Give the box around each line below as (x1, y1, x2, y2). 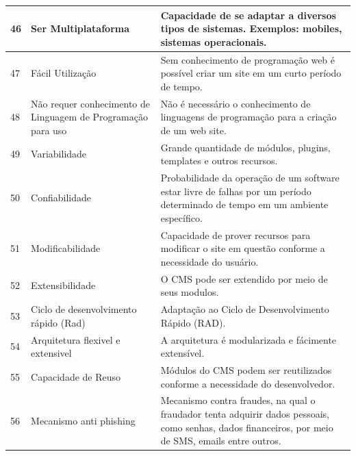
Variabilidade (31, 147, 87, 161)
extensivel (31, 346, 72, 360)
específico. (160, 210, 203, 225)
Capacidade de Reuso (31, 369, 121, 383)
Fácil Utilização (31, 66, 97, 80)
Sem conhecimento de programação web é (160, 52, 335, 66)
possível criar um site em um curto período (160, 66, 342, 80)
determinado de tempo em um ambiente (160, 197, 329, 212)
